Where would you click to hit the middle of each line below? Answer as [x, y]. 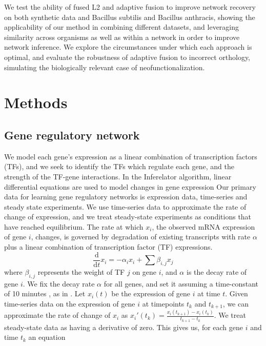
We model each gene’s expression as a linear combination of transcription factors [131, 156]
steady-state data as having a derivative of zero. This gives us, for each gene [124, 327]
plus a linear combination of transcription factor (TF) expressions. [108, 247]
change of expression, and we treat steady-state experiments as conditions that [128, 217]
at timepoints [163, 303]
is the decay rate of [217, 271]
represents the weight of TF [81, 271]
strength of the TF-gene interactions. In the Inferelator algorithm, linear [118, 176]
